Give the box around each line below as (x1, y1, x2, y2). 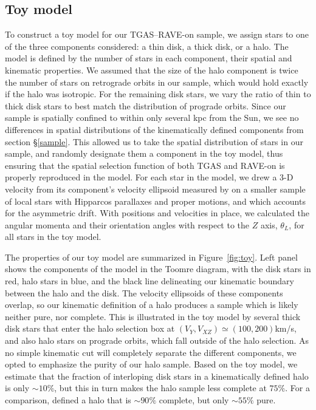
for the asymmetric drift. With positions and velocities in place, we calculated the (5, 207, 309, 219)
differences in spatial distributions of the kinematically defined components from (5, 123, 304, 135)
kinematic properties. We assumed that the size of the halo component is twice (5, 63, 298, 76)
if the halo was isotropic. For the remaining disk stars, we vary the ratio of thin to (5, 87, 311, 100)
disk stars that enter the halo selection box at (5, 322, 175, 335)
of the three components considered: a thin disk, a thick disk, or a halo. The (5, 39, 289, 52)
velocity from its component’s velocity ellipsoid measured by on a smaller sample (5, 182, 306, 195)
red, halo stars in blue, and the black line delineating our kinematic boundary (5, 275, 294, 287)
